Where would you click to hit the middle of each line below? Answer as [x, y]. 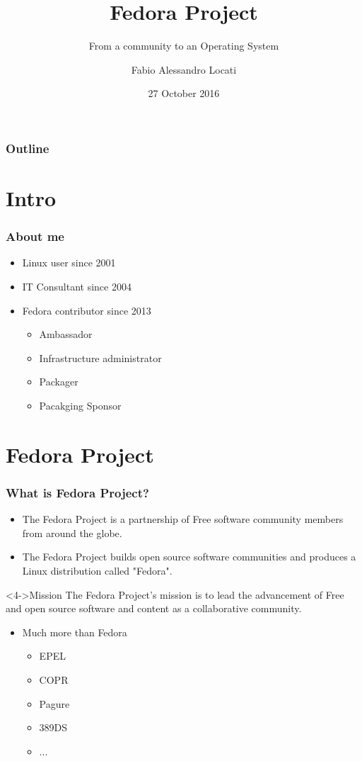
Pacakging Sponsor [80, 405]
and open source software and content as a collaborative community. [154, 608]
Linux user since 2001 [69, 263]
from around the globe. [72, 532]
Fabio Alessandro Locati [184, 69]
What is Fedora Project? [77, 492]
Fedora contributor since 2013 [87, 310]
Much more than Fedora [75, 632]
